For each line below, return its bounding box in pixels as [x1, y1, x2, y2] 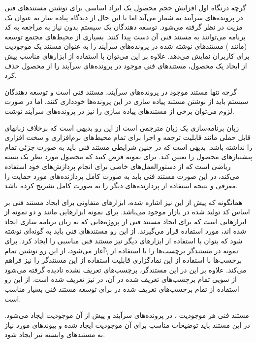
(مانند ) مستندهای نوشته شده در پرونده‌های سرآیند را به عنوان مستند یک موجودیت [4, 41, 247, 51]
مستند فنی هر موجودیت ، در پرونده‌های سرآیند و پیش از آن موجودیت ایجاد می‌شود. [4, 310, 249, 320]
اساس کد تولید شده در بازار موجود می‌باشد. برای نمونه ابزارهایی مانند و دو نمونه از [4, 206, 250, 217]
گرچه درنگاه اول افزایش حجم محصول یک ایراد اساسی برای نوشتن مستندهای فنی [4, 2, 247, 12]
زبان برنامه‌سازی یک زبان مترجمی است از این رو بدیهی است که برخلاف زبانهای [4, 122, 239, 133]
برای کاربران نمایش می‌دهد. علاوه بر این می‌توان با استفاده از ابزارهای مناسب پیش [4, 50, 250, 61]
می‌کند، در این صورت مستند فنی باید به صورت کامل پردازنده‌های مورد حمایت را [4, 171, 240, 181]
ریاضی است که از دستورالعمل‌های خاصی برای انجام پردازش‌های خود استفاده [4, 161, 231, 171]
